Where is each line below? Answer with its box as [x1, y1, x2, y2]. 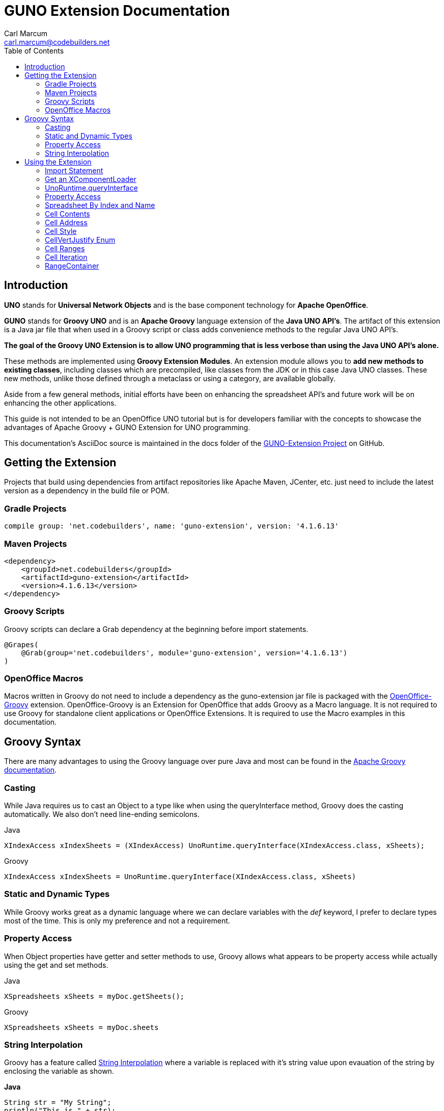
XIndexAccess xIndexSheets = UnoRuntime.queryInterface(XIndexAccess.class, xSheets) [4, 872, 356, 881]
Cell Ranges [45, 244, 85, 253]
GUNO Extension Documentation [4, 2, 230, 19]
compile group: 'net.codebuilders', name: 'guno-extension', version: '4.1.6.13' [4, 522, 339, 531]
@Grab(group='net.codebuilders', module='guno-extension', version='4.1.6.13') [21, 648, 348, 657]
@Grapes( [4, 640, 39, 649]
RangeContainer [45, 261, 99, 270]
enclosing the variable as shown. [4, 1067, 114, 1076]
